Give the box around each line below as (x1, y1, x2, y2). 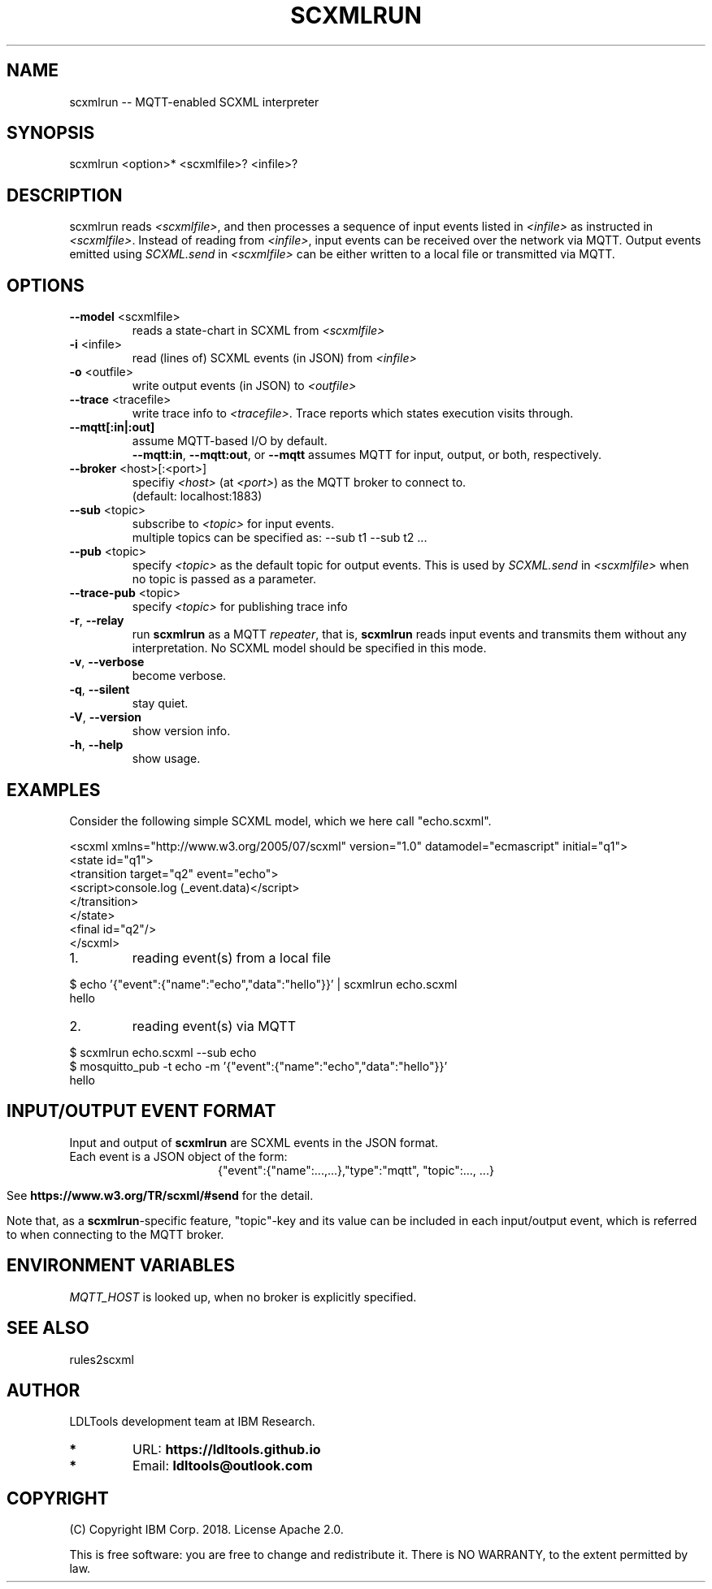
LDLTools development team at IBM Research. (69, 1414, 315, 1429)
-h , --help (69, 738, 124, 752)
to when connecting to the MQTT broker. (7, 1227, 224, 1241)
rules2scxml (69, 1352, 134, 1366)
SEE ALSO (7, 1318, 89, 1339)
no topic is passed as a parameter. (132, 572, 317, 587)
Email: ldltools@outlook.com (132, 1457, 313, 1474)
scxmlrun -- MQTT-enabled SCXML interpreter (69, 94, 319, 109)
